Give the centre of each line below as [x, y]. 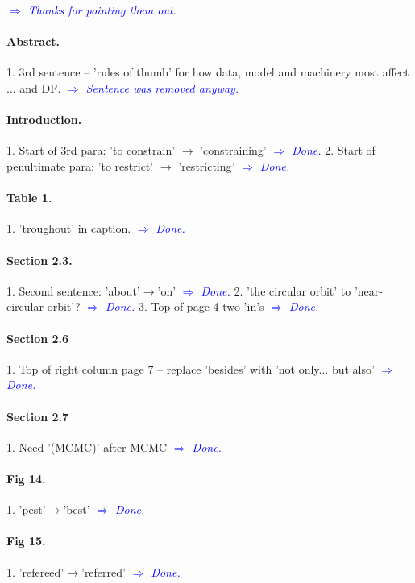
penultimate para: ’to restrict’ [80, 165]
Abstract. [33, 41]
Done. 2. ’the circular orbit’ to [276, 290]
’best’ [77, 509]
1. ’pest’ [26, 509]
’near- [368, 290]
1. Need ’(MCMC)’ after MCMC [87, 447]
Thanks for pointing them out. [102, 10]
